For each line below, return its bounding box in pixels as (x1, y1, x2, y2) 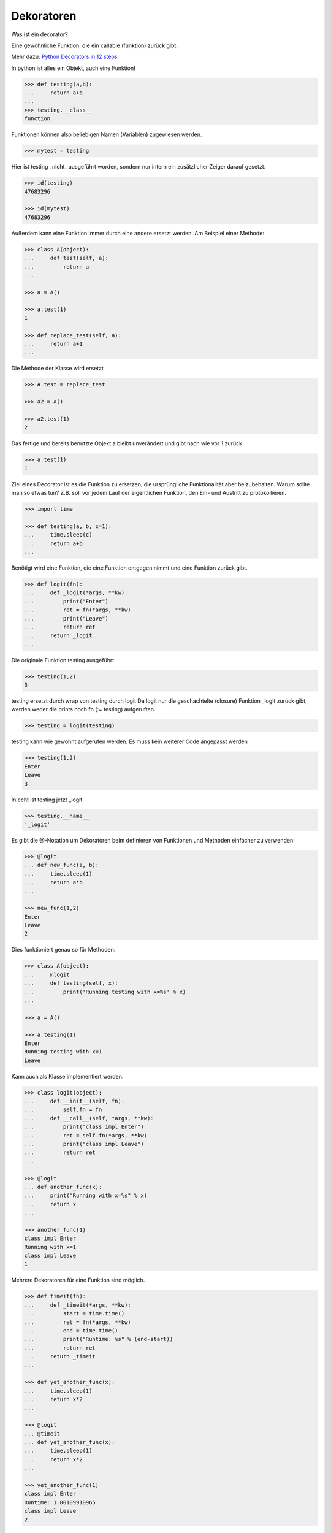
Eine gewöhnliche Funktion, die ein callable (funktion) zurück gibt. (11, 42, 178, 49)
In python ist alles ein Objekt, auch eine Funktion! (11, 64, 136, 72)
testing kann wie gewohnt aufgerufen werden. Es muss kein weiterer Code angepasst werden (11, 738, 248, 745)
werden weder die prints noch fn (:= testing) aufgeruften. (11, 706, 156, 713)
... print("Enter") (24, 598, 108, 605)
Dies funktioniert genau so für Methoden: (11, 946, 116, 954)
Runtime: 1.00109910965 (24, 1499, 96, 1505)
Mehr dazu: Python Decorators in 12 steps (11, 53, 118, 61)
